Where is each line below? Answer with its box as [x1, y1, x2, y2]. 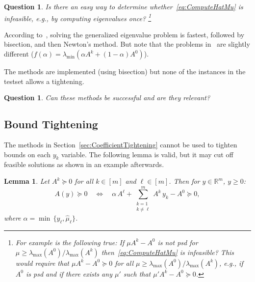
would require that [15, 257, 69, 268]
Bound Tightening [4, 116, 98, 132]
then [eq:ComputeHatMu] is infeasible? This [101, 247, 234, 257]
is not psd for [157, 237, 198, 247]
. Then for [169, 176, 200, 186]
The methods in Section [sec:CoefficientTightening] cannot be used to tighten [4, 140, 237, 150]
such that [123, 268, 151, 279]
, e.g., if [219, 257, 243, 268]
